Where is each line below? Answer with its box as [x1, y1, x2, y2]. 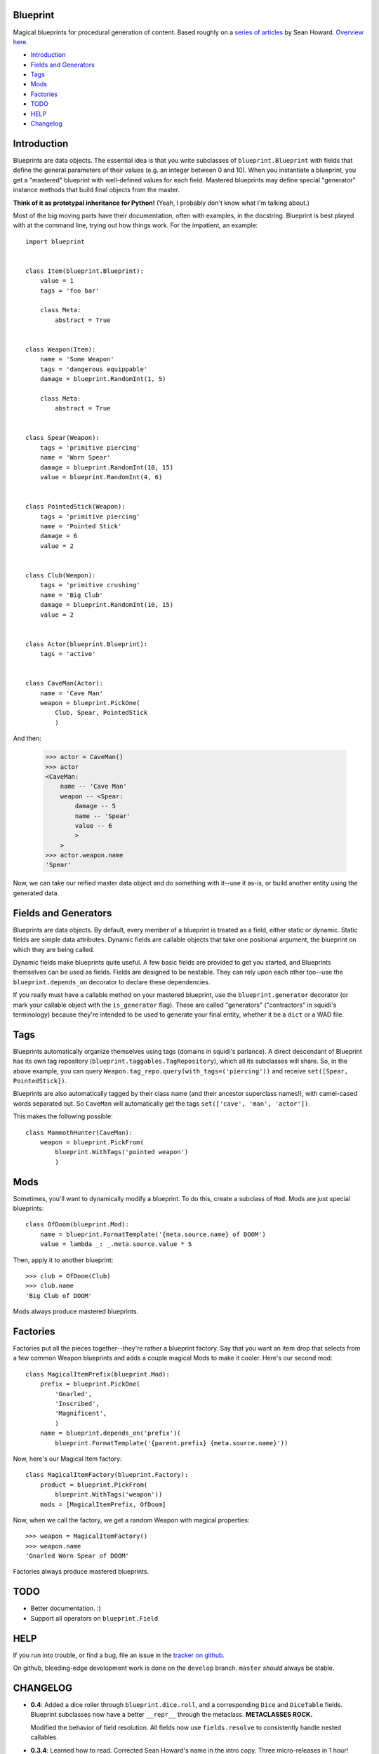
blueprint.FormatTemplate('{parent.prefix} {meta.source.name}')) [55, 1439, 288, 1447]
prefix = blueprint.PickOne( [39, 1380, 140, 1388]
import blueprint [25, 237, 85, 246]
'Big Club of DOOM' [25, 1292, 93, 1299]
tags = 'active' [39, 650, 96, 658]
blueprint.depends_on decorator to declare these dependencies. [13, 977, 211, 986]
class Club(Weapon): [25, 571, 96, 579]
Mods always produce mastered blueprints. [13, 1307, 139, 1315]
